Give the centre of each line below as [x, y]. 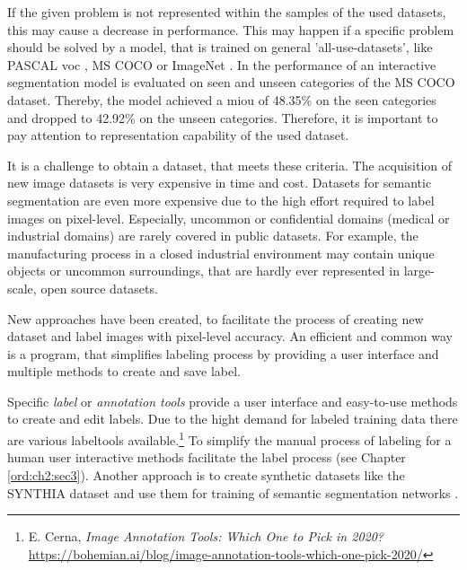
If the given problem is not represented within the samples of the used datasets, [227, 12]
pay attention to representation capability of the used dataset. [178, 135]
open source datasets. [99, 288]
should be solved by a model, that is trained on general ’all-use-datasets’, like [220, 47]
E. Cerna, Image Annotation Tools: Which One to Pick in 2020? [206, 536]
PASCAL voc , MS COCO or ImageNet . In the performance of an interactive [222, 64]
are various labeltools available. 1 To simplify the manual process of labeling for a [229, 438]
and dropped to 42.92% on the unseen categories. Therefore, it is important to [223, 117]
